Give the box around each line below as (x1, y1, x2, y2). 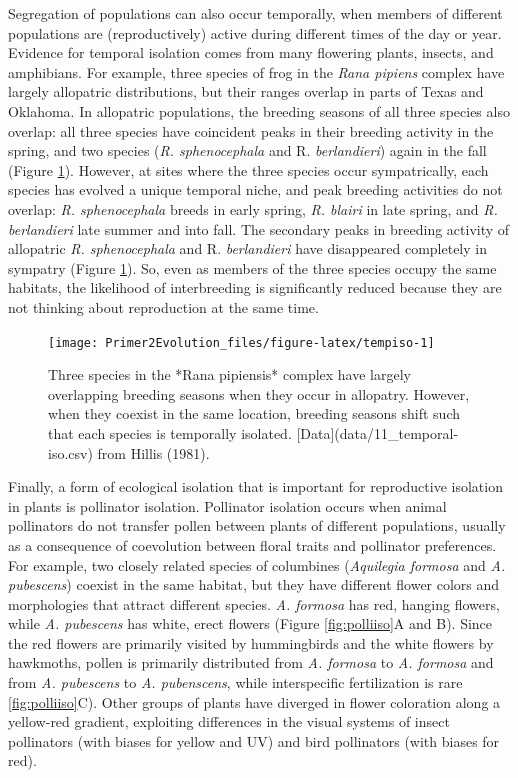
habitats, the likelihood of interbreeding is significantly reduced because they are (8, 277, 502, 298)
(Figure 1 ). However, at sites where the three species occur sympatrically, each (8, 159, 489, 180)
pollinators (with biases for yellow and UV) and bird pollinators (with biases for (8, 730, 500, 751)
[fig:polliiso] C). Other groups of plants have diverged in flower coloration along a (8, 691, 501, 712)
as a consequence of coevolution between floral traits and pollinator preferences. (8, 534, 497, 555)
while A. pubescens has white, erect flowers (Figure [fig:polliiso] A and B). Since (8, 613, 493, 634)
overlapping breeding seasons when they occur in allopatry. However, (48, 383, 470, 404)
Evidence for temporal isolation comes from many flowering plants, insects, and (8, 42, 494, 63)
